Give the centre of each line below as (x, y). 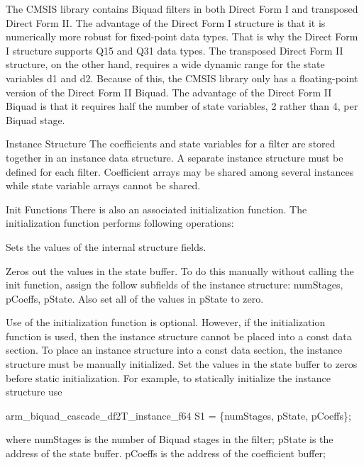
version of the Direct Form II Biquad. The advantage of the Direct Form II (169, 92)
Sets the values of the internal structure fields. (106, 246)
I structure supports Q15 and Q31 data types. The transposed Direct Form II (175, 50)
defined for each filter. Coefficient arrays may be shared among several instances (180, 171)
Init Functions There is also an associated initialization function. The (156, 209)
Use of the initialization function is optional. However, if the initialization (166, 322)
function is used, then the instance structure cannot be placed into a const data (179, 336)
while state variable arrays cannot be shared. (103, 185)
